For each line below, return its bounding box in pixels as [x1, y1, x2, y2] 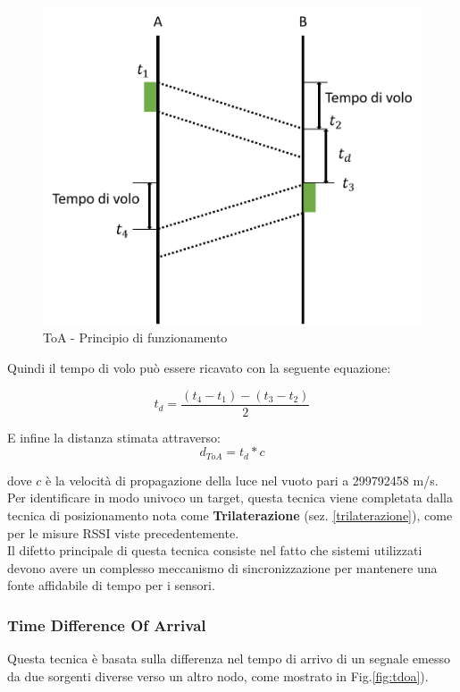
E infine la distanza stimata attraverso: [7, 427, 221, 446]
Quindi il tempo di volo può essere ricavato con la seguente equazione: [7, 359, 391, 377]
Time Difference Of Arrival [7, 613, 206, 636]
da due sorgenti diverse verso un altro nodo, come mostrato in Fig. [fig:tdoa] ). [7, 666, 429, 685]
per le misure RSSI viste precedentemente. [7, 523, 239, 542]
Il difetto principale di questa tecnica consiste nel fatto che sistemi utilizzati [7, 541, 422, 560]
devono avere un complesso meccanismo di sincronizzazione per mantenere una [7, 558, 438, 577]
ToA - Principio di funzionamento [43, 328, 228, 347]
